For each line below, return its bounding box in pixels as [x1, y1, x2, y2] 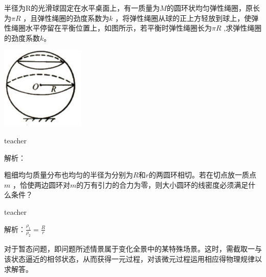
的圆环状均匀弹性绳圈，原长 [166, 3, 260, 13]
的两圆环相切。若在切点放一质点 [148, 169, 256, 180]
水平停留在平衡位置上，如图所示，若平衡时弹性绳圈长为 [25, 22, 212, 33]
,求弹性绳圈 [224, 22, 262, 33]
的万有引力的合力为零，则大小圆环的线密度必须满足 [76, 179, 249, 190]
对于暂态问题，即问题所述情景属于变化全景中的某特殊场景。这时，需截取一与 [4, 243, 262, 254]
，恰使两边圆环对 [12, 179, 70, 190]
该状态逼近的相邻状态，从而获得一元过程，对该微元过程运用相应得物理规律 [4, 253, 255, 264]
